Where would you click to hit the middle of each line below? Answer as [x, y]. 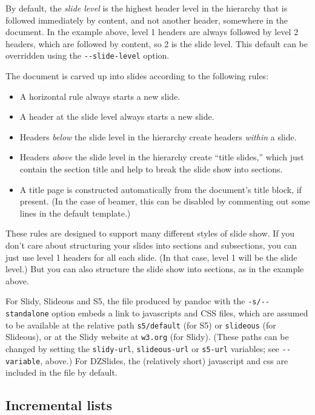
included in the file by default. [61, 372]
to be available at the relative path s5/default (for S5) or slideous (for [141, 325]
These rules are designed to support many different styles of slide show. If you [150, 233]
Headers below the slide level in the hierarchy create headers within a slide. [158, 136]
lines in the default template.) [75, 213]
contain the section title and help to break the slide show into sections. [151, 169]
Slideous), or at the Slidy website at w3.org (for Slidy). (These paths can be [147, 337]
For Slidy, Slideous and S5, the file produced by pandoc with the [125, 301]
